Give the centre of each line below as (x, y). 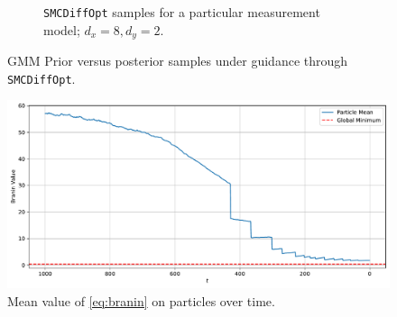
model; (62, 29)
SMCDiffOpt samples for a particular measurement (182, 12)
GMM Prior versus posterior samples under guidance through (178, 61)
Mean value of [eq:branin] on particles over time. (141, 301)
